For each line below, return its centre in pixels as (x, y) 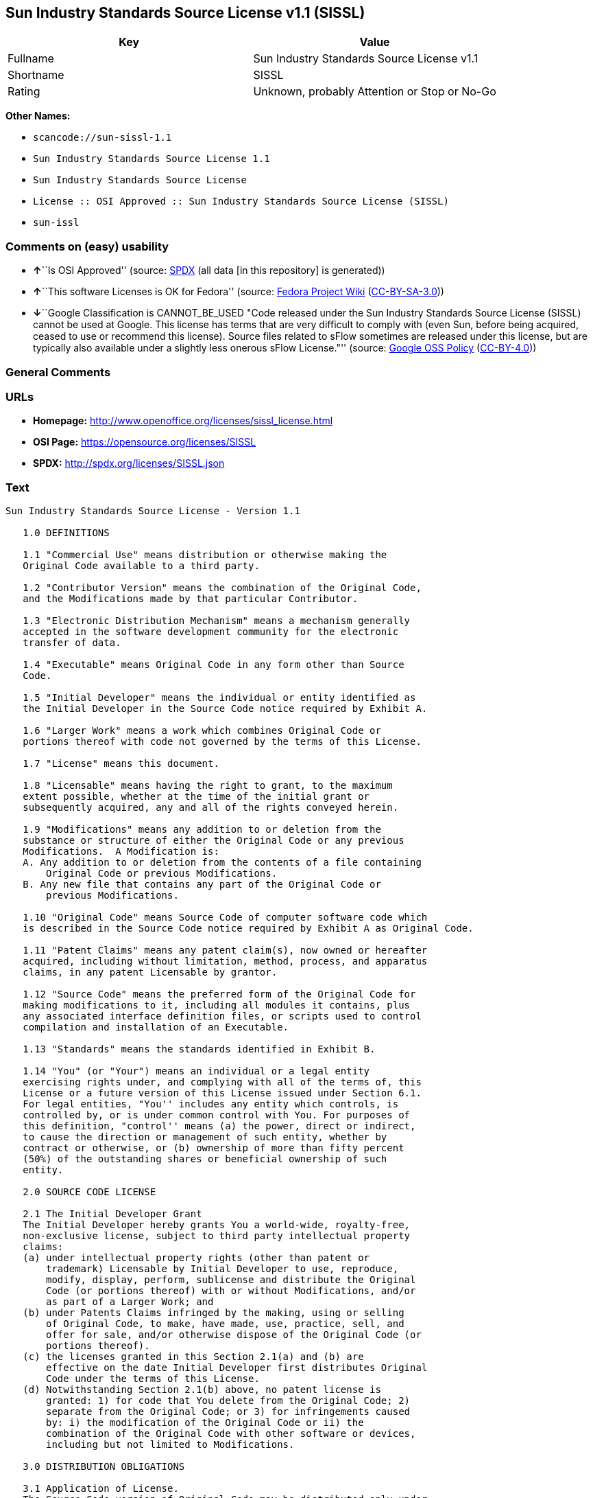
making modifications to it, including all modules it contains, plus (217, 1005)
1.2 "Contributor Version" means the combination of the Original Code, (222, 588)
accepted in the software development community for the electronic (211, 632)
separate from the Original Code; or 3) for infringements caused (228, 1412)
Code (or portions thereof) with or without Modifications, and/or (231, 1291)
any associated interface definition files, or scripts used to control (222, 1016)
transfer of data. (72, 643)
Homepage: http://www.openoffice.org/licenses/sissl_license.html (183, 421)
